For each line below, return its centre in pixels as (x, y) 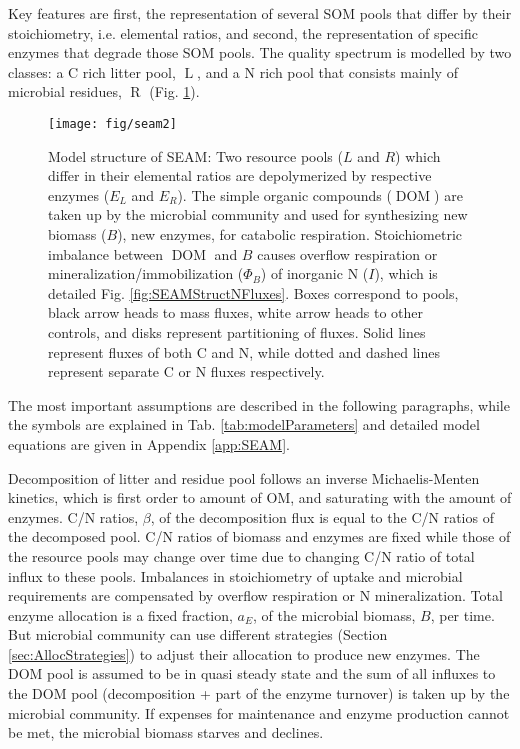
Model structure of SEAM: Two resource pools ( (195, 155)
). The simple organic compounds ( (284, 194)
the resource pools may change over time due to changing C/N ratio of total (241, 555)
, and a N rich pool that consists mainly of (327, 71)
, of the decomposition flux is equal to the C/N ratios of (322, 516)
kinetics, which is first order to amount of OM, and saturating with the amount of (260, 497)
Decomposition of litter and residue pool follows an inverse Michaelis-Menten (244, 477)
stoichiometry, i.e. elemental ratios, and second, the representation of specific (243, 32)
